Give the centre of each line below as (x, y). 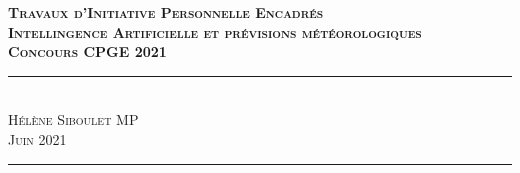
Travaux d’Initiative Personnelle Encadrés (166, 12)
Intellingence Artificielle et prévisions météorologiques (215, 31)
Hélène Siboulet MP (73, 119)
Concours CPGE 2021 (87, 51)
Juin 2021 (37, 138)
